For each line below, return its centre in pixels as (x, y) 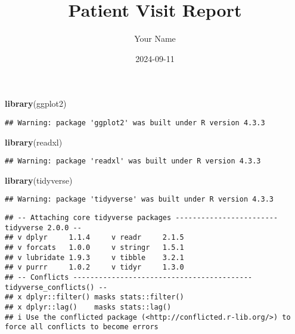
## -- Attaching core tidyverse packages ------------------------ (142, 218)
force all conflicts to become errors (82, 327)
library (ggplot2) (36, 103)
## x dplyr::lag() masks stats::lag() (88, 307)
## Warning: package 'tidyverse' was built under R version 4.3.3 (139, 200)
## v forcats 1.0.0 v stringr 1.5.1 (94, 248)
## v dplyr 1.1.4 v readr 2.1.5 (94, 238)
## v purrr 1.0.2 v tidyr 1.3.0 (94, 267)
